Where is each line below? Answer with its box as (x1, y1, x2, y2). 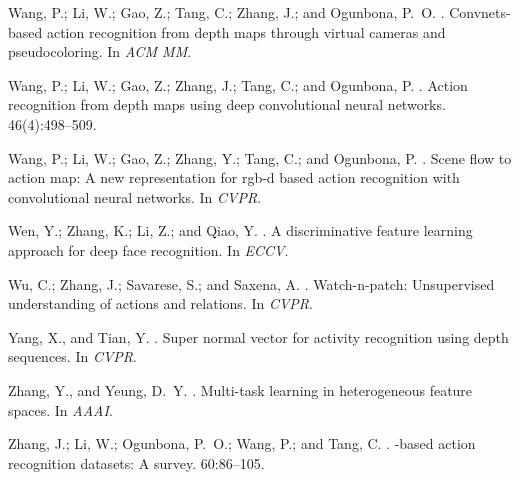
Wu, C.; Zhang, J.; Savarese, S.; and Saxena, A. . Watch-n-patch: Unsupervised (8, 273, 495, 294)
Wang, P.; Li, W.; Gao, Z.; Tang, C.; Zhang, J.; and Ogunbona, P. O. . (8, 2, 445, 22)
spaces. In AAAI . (8, 399, 113, 420)
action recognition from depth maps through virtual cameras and (46, 21, 446, 42)
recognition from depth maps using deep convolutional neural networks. (8, 94, 446, 115)
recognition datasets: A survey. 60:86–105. (8, 452, 265, 473)
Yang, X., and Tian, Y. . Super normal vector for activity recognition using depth (8, 326, 509, 347)
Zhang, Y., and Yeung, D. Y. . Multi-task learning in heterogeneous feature (8, 379, 473, 400)
